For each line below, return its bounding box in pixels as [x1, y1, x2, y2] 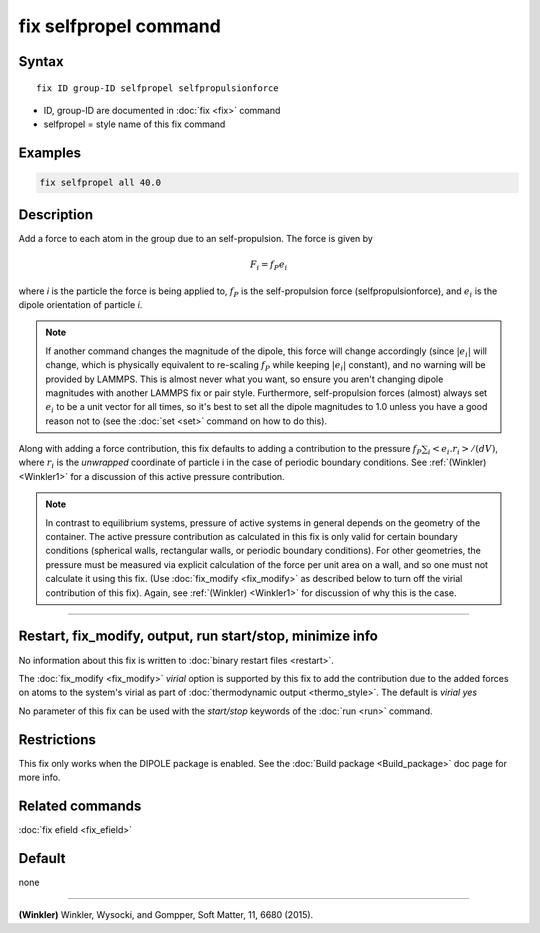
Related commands [18, 797, 142, 814]
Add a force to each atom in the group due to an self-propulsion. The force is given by [18, 232, 374, 244]
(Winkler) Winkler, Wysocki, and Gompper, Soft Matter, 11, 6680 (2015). [18, 909, 314, 921]
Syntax [18, 53, 64, 70]
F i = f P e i [250, 259, 288, 272]
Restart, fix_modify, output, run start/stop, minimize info [18, 628, 379, 645]
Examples [18, 145, 82, 162]
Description [18, 206, 94, 223]
